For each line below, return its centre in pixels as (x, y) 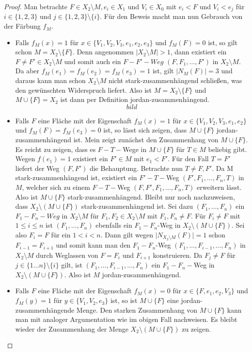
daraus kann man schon (50, 80)
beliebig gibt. (228, 149)
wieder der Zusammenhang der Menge (72, 328)
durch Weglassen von (67, 255)
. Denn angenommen (103, 52)
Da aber (27, 71)
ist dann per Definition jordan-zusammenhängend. (135, 99)
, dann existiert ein (198, 52)
